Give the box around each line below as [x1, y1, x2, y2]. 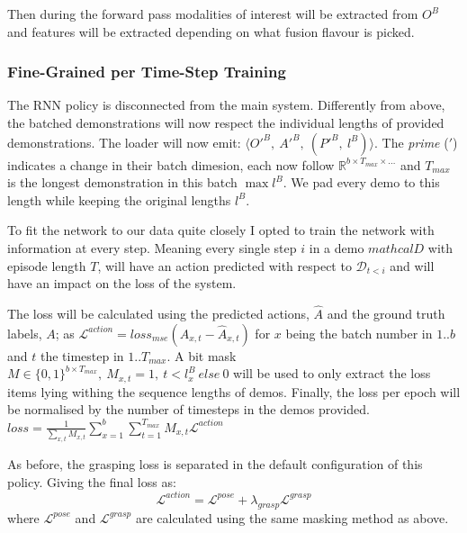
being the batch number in [285, 323, 433, 342]
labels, [7, 323, 42, 342]
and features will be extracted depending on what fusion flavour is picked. [7, 22, 415, 41]
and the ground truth [327, 303, 445, 322]
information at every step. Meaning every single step [7, 238, 297, 257]
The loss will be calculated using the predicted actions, [7, 303, 310, 322]
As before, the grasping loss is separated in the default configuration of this [7, 455, 423, 474]
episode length [7, 256, 86, 275]
